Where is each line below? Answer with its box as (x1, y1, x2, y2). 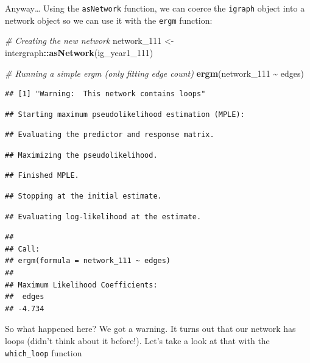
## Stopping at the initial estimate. (5, 192, 162, 201)
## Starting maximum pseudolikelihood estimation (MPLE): (5, 110, 245, 119)
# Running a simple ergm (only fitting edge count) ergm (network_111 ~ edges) (5, 66, 304, 79)
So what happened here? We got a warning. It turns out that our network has (5, 322, 296, 335)
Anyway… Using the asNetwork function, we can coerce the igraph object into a (5, 2, 305, 14)
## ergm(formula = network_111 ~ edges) (5, 256, 171, 266)
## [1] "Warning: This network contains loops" (5, 90, 206, 99)
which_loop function (5, 346, 82, 359)
